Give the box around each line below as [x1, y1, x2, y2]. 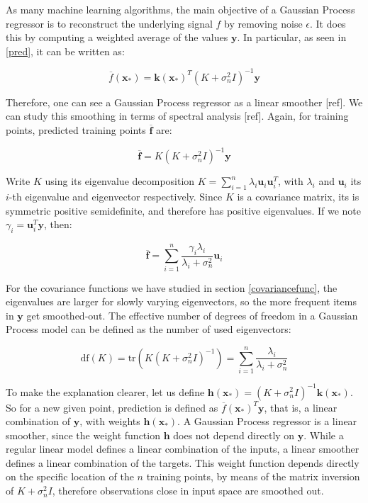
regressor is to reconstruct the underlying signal [6, 16, 213, 30]
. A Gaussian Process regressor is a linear [177, 414, 357, 429]
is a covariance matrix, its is [237, 188, 359, 203]
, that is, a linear [264, 400, 338, 414]
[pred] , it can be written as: [6, 43, 125, 58]
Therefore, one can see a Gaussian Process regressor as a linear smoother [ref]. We [6, 94, 363, 109]
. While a [303, 427, 344, 442]
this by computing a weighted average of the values [6, 30, 228, 45]
